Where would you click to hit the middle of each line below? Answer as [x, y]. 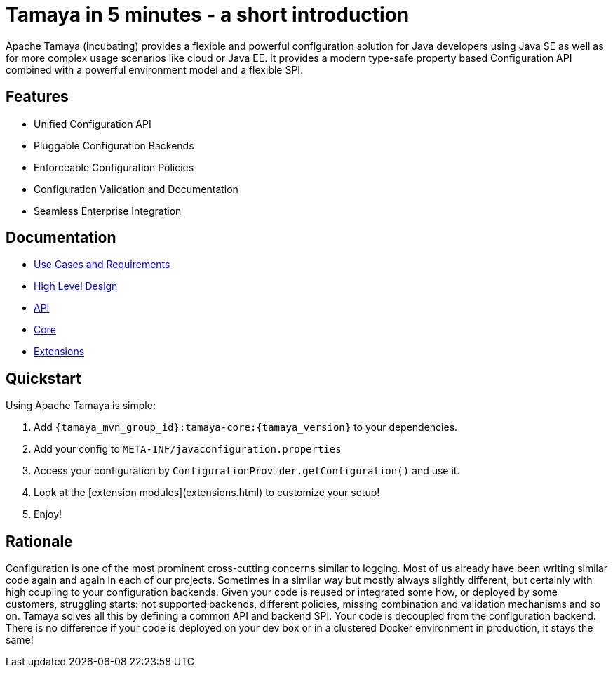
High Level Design [76, 286]
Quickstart [44, 378]
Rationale [39, 541]
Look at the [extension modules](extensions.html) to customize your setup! [207, 493]
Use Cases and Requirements [102, 265]
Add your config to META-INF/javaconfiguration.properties [188, 449]
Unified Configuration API [93, 124]
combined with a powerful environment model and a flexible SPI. [155, 69]
